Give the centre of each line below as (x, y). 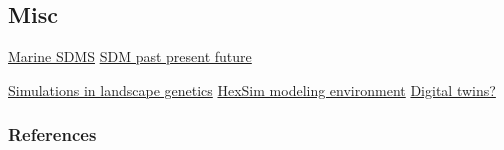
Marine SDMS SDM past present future (130, 56)
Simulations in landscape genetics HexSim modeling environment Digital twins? (252, 89)
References (52, 134)
